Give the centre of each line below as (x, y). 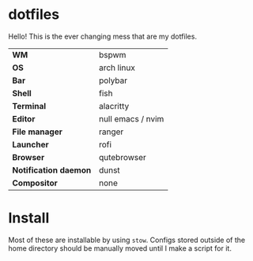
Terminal (29, 106)
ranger (111, 132)
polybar (113, 80)
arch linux (117, 67)
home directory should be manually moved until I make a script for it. (120, 248)
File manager (38, 132)
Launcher (30, 144)
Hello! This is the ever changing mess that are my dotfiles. (103, 36)
